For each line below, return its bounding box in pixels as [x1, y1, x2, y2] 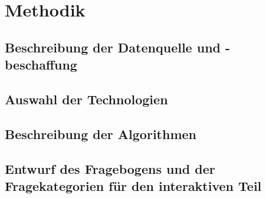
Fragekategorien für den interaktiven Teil [5, 176, 262, 194]
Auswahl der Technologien [5, 90, 168, 108]
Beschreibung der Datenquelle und [5, 38, 221, 56]
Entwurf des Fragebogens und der [5, 159, 215, 177]
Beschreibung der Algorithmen [5, 124, 196, 143]
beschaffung [5, 55, 77, 74]
